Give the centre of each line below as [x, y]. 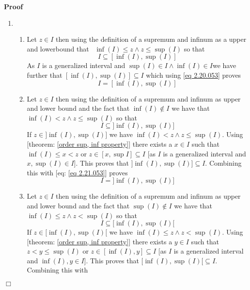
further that [45, 75]
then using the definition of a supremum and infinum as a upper [151, 39]
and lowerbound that [58, 48]
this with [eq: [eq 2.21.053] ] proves [77, 172]
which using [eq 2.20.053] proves [194, 75]
